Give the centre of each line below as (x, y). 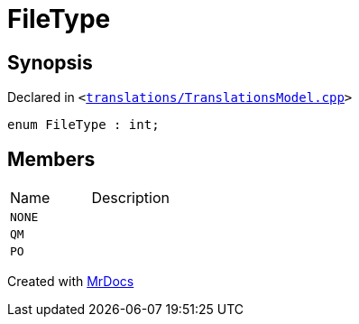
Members (51, 159)
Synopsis (50, 62)
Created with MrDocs (71, 282)
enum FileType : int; (83, 125)
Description (130, 198)
